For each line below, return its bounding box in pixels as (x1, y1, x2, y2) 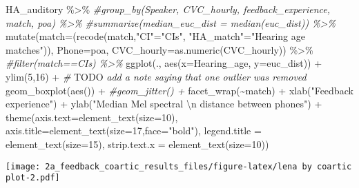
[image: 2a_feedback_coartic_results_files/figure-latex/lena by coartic (6, 161, 352, 171)
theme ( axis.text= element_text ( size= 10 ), (6, 109, 178, 124)
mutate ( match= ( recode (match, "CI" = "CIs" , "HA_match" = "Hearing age (6, 29, 305, 43)
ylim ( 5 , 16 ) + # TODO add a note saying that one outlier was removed (6, 69, 307, 83)
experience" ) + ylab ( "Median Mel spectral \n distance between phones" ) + (6, 96, 322, 111)
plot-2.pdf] (6, 173, 60, 183)
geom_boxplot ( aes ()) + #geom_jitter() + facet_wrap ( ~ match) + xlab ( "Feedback (6, 83, 353, 97)
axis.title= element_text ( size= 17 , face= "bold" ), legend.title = (6, 123, 262, 138)
